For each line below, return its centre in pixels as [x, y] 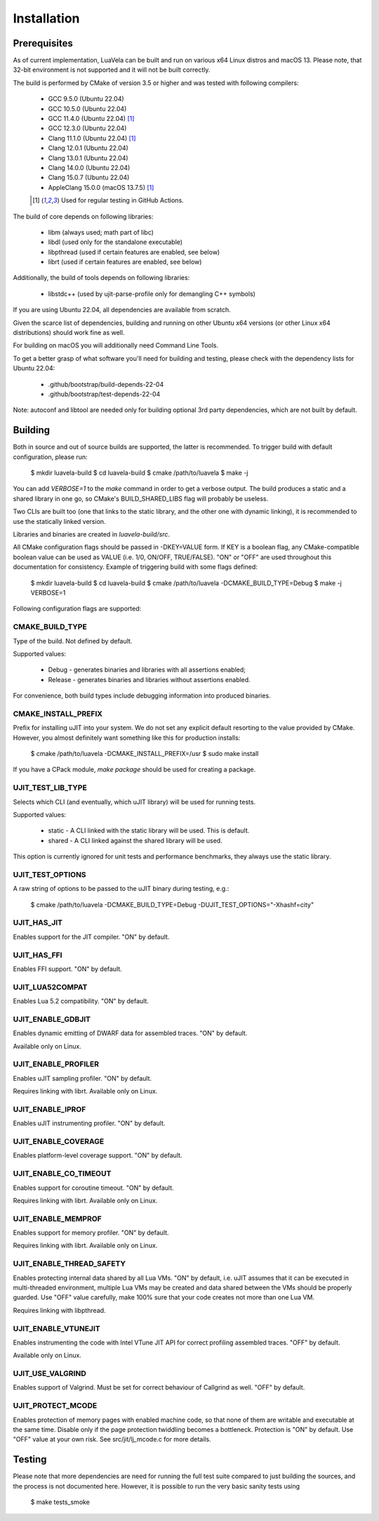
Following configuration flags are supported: [77, 609]
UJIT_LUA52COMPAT [50, 987]
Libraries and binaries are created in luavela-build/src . [92, 534]
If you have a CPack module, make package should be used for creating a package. [134, 769]
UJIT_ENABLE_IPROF [49, 1109]
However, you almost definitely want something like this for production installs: [127, 738]
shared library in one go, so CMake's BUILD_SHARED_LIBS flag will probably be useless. [141, 499]
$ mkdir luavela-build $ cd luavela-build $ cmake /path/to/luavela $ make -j [139, 473]
